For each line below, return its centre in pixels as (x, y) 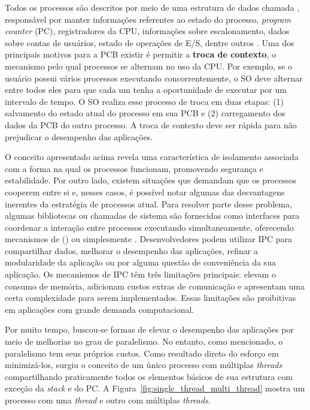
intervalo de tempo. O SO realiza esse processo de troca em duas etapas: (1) (145, 101)
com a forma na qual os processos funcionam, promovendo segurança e (134, 168)
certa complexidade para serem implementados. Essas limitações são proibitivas (151, 298)
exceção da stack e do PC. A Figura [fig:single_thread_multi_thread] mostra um (155, 388)
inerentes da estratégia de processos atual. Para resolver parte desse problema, (148, 204)
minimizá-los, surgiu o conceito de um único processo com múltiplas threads (144, 365)
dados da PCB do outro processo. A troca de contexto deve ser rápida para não (151, 124)
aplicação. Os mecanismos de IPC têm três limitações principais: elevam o (140, 274)
